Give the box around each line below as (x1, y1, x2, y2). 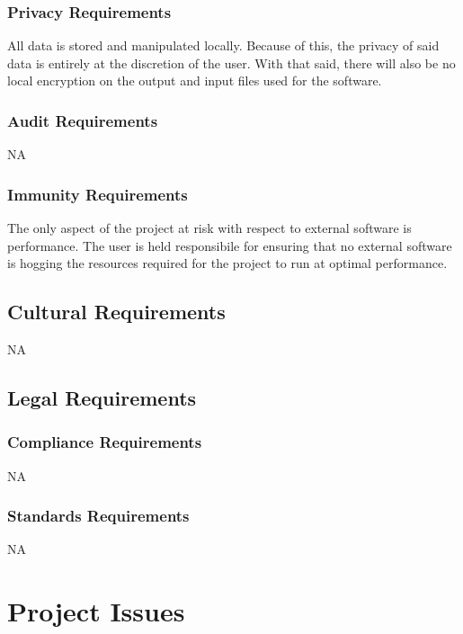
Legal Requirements (7, 384, 197, 411)
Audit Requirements (7, 109, 158, 131)
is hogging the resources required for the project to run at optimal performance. (7, 254, 448, 272)
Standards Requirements (7, 505, 190, 527)
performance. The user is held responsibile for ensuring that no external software (7, 236, 452, 254)
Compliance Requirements (7, 431, 202, 453)
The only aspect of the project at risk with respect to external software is (7, 219, 412, 237)
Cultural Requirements (7, 298, 226, 326)
